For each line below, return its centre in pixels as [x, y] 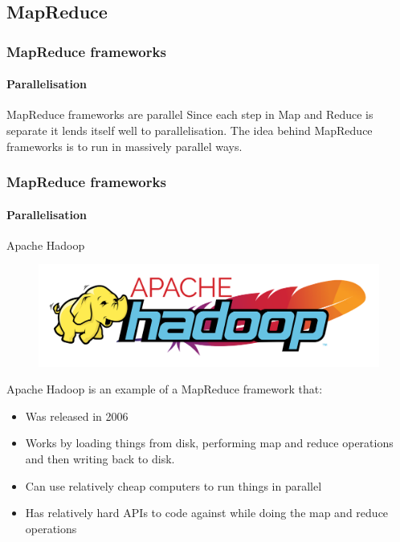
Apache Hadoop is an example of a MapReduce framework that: [165, 389]
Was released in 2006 [77, 416]
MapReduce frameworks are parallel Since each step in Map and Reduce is [190, 114]
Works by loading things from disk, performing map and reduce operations [209, 443]
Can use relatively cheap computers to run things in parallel [173, 485]
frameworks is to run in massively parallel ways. [124, 146]
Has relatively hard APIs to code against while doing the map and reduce [207, 513]
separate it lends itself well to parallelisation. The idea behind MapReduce [190, 130]
